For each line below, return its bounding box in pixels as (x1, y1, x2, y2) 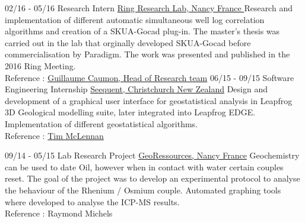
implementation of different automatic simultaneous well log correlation (5, 13, 265, 25)
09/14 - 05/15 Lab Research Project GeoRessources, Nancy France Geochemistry (5, 149, 300, 161)
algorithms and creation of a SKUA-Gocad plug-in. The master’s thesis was (5, 25, 280, 37)
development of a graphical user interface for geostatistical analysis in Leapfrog (5, 94, 293, 106)
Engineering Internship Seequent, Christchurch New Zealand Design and (5, 83, 268, 95)
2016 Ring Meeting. (5, 59, 76, 72)
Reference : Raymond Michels (5, 207, 113, 219)
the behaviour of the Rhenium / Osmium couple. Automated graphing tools (5, 183, 281, 196)
